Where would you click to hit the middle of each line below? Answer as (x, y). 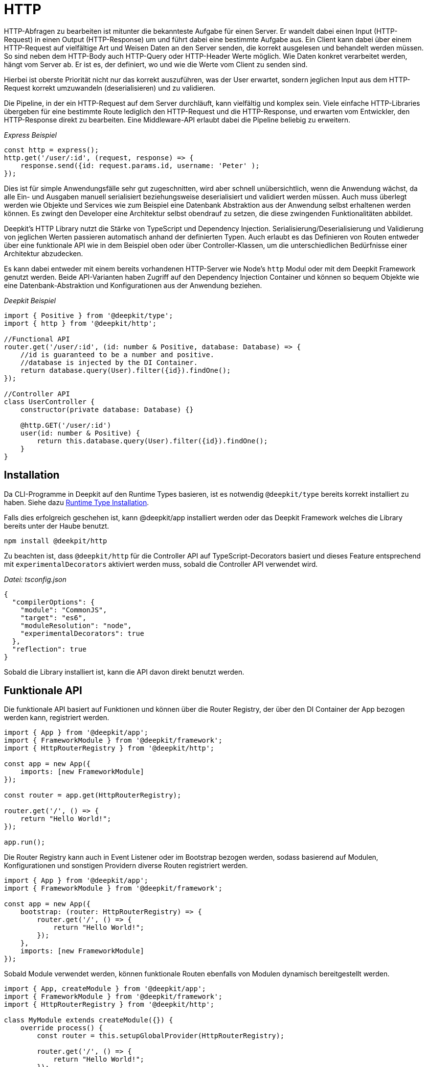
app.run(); (25, 842)
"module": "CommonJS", (64, 610)
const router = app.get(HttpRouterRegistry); (93, 795)
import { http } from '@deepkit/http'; (80, 323)
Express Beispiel (30, 135)
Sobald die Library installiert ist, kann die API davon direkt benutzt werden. (124, 672)
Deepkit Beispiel (30, 300)
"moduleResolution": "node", (76, 625)
